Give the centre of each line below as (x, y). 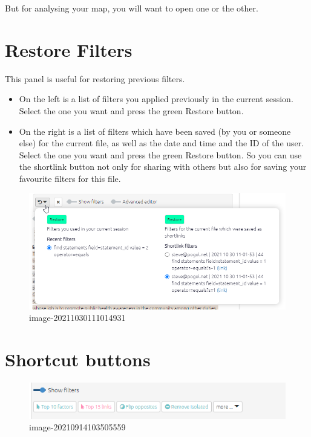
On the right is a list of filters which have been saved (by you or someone (155, 131)
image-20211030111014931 (77, 318)
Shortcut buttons (78, 359)
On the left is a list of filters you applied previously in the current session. (156, 99)
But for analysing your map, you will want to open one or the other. (132, 8)
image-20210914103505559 (77, 427)
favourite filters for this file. (70, 178)
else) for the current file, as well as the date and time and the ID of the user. (162, 143)
